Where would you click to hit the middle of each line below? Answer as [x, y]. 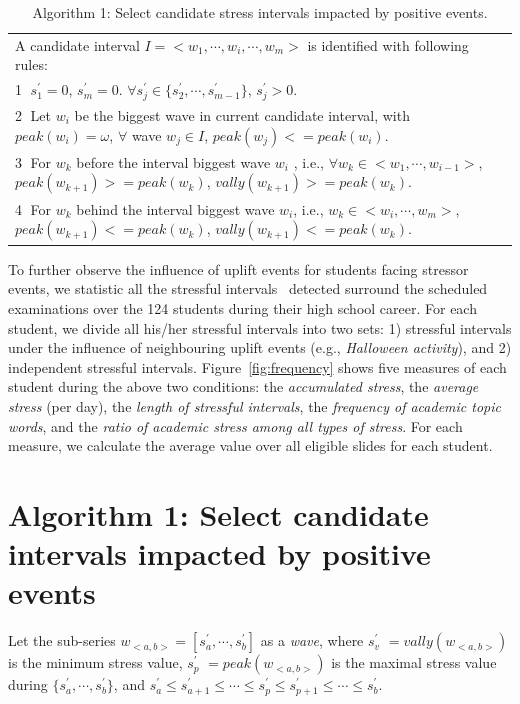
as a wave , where [312, 640]
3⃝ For [33, 161]
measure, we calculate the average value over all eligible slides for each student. [250, 445]
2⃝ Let [33, 114]
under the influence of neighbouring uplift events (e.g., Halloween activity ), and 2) [260, 347]
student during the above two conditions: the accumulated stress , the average [243, 386]
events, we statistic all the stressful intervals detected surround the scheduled [248, 288]
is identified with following [388, 44]
